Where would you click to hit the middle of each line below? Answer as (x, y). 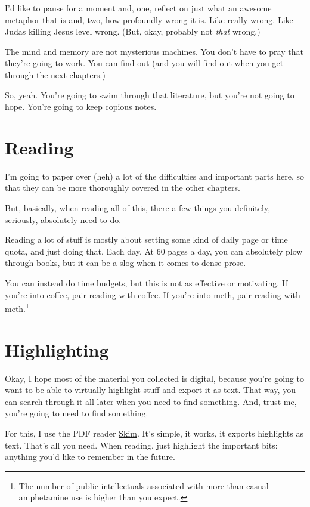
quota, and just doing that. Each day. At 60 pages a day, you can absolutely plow (154, 251)
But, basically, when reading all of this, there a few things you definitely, (138, 208)
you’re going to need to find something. (77, 413)
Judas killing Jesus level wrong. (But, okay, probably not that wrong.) (133, 31)
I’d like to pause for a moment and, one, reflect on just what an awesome (138, 8)
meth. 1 (17, 307)
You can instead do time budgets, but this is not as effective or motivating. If (146, 283)
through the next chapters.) (55, 74)
